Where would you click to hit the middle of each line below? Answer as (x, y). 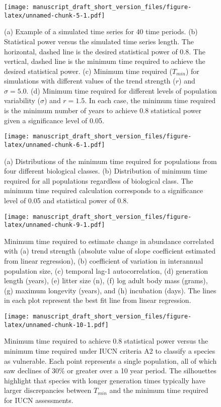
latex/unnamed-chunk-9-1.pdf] (55, 225)
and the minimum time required (159, 390)
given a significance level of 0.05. (54, 120)
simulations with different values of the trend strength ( (90, 81)
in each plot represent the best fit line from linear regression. (98, 300)
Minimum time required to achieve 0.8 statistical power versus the (106, 341)
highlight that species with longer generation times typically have (105, 380)
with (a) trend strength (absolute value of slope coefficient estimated (110, 251)
